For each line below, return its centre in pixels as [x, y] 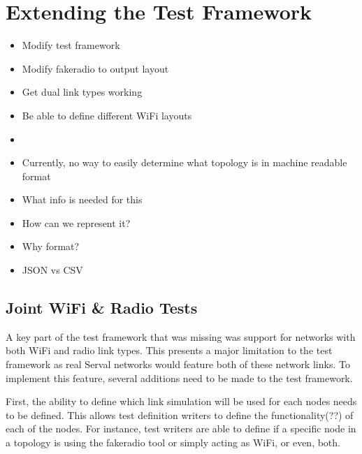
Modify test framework [71, 45]
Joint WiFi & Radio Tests [102, 308]
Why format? [51, 246]
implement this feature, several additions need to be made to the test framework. [179, 378]
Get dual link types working [82, 92]
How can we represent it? [76, 222]
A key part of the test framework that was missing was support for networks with [181, 336]
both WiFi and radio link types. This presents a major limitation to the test [169, 350]
